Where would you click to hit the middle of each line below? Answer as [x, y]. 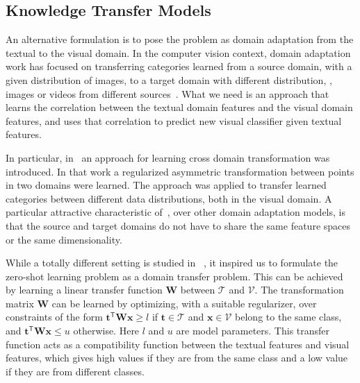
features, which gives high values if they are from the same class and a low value [177, 358]
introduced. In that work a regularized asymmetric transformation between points [180, 171]
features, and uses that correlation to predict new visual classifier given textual [174, 120]
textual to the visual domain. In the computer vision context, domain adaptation [178, 52]
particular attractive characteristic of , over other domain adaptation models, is [175, 212]
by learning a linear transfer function [84, 290]
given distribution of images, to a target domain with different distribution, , [169, 79]
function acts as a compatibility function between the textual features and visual [178, 344]
